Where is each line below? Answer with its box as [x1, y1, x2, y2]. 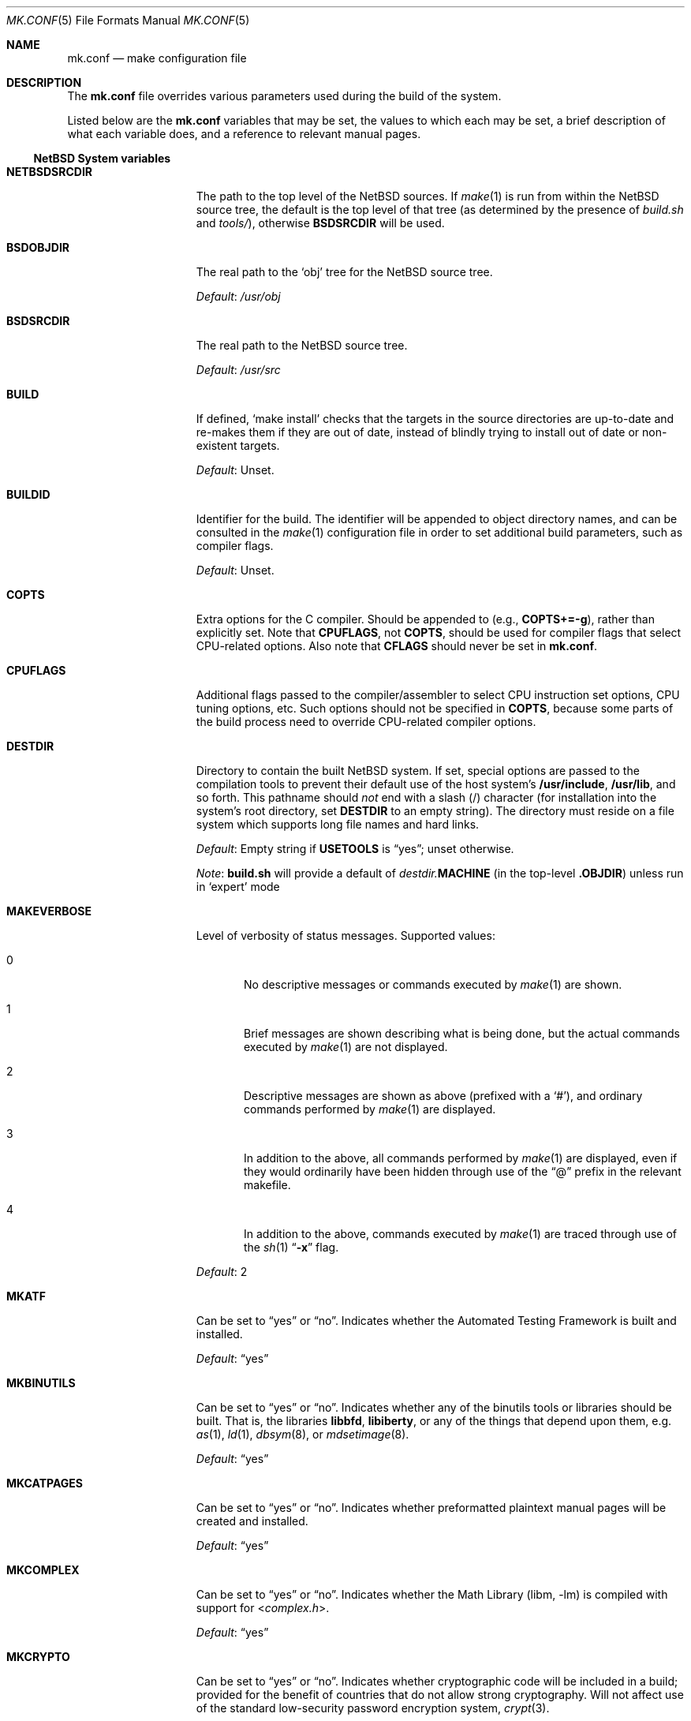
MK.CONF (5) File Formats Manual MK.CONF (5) [6, 13, 250, 27]
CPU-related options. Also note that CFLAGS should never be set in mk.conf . [196, 639, 597, 653]
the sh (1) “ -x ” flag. [244, 1240, 339, 1254]
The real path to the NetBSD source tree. [196, 339, 408, 352]
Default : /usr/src [196, 363, 281, 376]
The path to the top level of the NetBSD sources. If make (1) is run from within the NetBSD [196, 189, 659, 203]
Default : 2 [196, 1265, 248, 1278]
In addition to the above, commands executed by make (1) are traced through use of [244, 1227, 677, 1240]
